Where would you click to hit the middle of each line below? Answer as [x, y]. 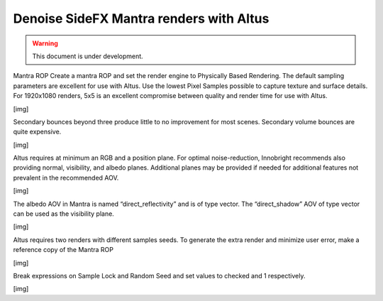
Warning [45, 43]
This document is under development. [88, 56]
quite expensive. [37, 132]
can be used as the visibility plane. [64, 214]
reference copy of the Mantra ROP [63, 250]
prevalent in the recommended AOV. [66, 177]
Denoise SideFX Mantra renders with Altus [141, 18]
